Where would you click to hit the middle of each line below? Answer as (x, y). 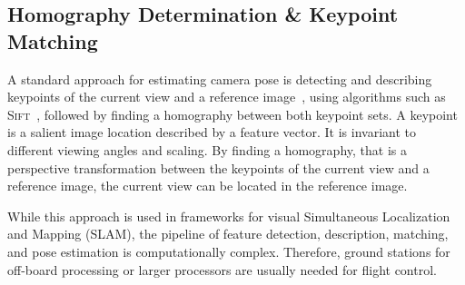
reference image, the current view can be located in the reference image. (208, 186)
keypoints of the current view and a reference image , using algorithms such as (227, 97)
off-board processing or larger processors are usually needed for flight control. (222, 269)
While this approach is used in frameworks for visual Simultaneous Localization (229, 216)
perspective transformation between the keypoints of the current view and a (218, 167)
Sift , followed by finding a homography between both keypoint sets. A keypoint (232, 114)
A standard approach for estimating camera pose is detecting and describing (220, 79)
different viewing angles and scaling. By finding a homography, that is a (207, 149)
